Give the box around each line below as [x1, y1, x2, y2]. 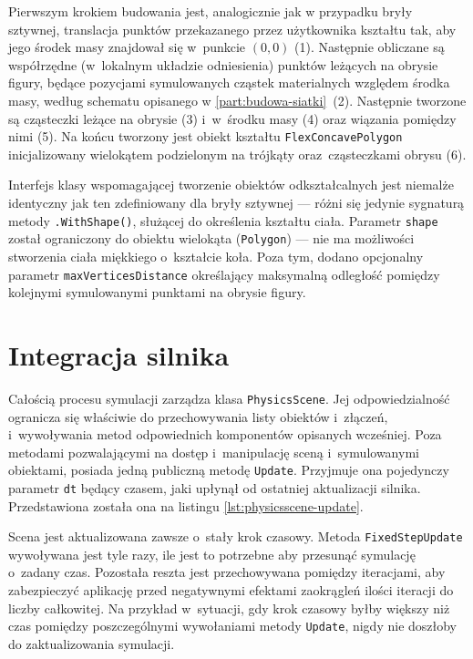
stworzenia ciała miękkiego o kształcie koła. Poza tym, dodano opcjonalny [8, 246, 424, 265]
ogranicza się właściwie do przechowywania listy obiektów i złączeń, [8, 407, 388, 426]
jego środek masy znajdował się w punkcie [8, 37, 246, 57]
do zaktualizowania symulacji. [8, 633, 175, 653]
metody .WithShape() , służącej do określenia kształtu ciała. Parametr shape [8, 211, 438, 230]
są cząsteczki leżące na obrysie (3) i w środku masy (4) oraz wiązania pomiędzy [8, 108, 457, 128]
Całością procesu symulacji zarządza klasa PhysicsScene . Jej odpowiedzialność [8, 388, 450, 407]
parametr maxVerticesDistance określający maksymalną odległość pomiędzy [8, 264, 440, 283]
